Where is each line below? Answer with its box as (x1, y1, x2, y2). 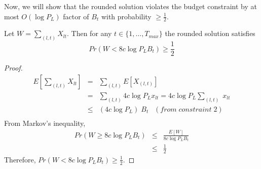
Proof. (4, 62, 23, 73)
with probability (101, 11, 152, 21)
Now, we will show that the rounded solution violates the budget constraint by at (4, 1, 257, 11)
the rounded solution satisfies (165, 28, 255, 39)
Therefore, (4, 154, 36, 164)
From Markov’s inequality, (4, 117, 86, 128)
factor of (63, 11, 89, 21)
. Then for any (67, 28, 112, 39)
